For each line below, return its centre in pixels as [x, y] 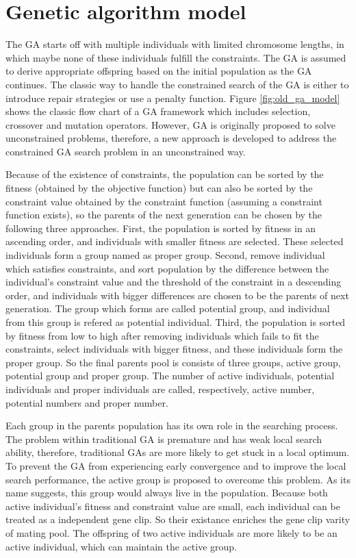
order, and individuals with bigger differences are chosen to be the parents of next [177, 295]
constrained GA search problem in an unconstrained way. [126, 151]
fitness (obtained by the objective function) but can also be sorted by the [159, 188]
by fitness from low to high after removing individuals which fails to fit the [162, 335]
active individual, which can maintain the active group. [122, 546]
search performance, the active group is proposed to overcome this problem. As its [178, 479]
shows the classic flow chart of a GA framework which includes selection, [158, 111]
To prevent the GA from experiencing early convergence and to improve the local [176, 465]
